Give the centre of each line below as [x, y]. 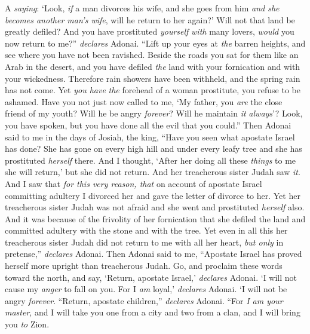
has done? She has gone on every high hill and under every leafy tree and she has [154, 148]
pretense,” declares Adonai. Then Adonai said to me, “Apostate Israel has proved [154, 254]
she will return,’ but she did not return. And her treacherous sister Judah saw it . [153, 172]
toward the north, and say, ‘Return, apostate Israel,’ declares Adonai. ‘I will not [151, 277]
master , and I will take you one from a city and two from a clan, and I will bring [153, 312]
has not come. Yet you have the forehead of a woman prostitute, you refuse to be [153, 90]
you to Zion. [27, 324]
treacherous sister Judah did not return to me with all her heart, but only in [144, 242]
